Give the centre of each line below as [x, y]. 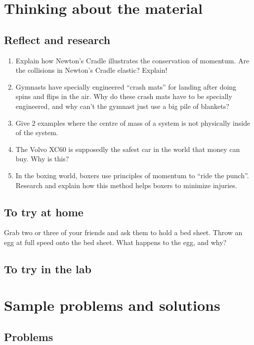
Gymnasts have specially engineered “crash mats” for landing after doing [126, 86]
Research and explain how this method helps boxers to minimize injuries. [126, 185]
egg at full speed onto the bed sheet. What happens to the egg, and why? [115, 242]
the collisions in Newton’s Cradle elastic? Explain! [91, 70]
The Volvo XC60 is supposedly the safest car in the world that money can [128, 149]
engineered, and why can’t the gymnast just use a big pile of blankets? [122, 106]
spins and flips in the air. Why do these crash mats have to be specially [124, 96]
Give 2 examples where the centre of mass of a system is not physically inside [133, 123]
